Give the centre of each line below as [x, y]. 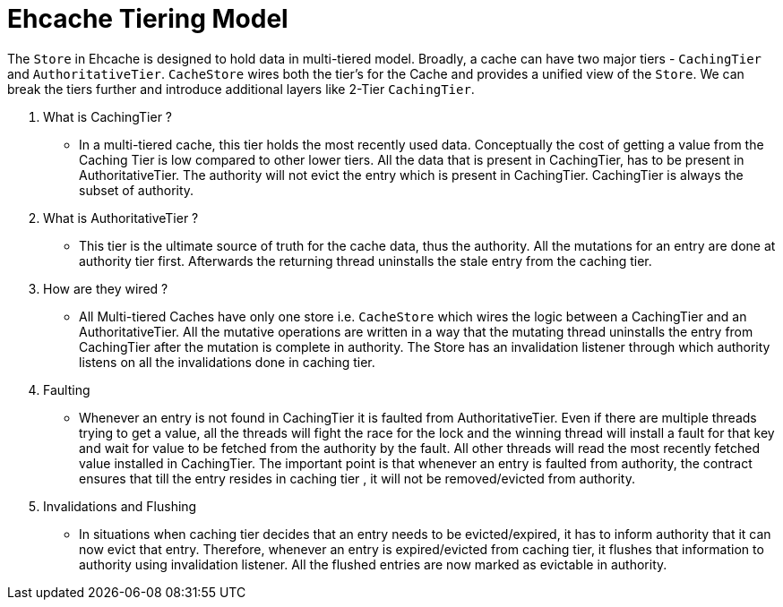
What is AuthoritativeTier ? [121, 218]
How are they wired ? [106, 288]
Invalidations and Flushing [120, 506]
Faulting [67, 389]
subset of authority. [137, 190]
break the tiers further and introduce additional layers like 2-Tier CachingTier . [241, 89]
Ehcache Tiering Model [148, 19]
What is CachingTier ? [108, 116]
